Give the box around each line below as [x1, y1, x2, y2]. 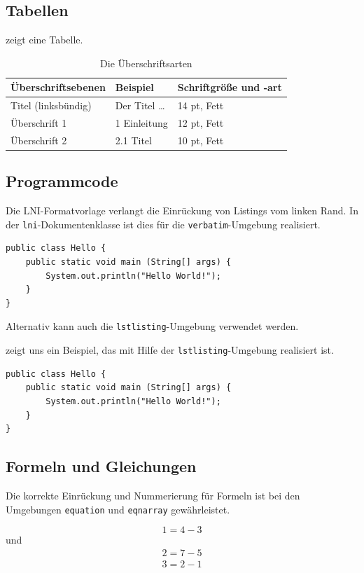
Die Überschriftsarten [100, 55, 192, 70]
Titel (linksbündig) [10, 98, 92, 113]
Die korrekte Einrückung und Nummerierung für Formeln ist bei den [6, 488, 300, 502]
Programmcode [6, 170, 118, 192]
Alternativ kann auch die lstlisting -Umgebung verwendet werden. [6, 319, 299, 333]
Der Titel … [115, 98, 165, 113]
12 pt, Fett [177, 116, 224, 130]
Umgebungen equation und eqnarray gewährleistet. [6, 502, 230, 516]
